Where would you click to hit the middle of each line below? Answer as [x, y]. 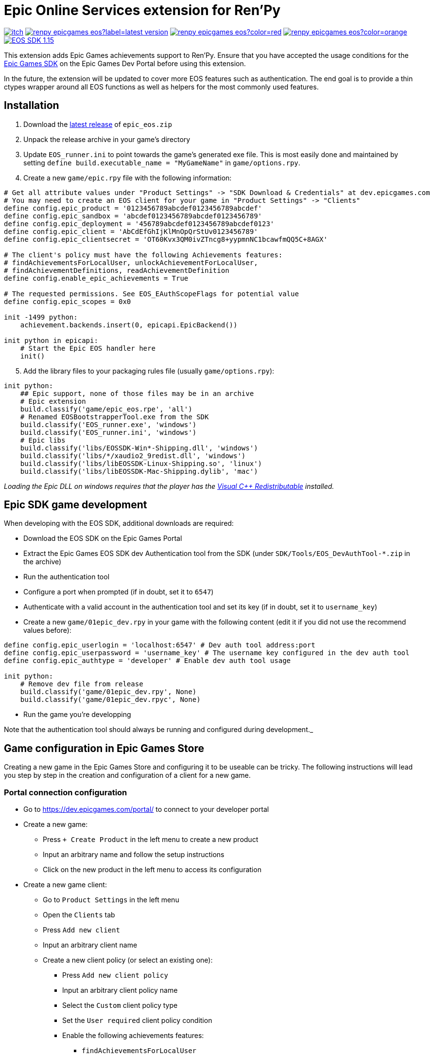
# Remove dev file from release [82, 684]
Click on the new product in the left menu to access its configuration [152, 870]
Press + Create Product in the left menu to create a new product [151, 840]
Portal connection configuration [66, 792]
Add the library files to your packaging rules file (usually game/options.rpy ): [149, 371]
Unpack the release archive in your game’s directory [107, 139]
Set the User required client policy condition [137, 1021]
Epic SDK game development [76, 505]
